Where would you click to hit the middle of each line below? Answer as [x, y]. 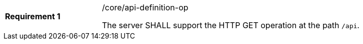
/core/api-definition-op [145, 7]
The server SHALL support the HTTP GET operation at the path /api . [231, 25]
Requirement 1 [33, 16]
